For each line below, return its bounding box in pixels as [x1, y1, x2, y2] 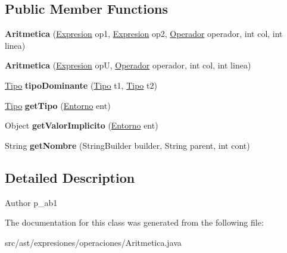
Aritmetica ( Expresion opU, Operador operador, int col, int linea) [5, 59, 251, 71]
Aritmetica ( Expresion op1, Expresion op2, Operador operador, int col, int [5, 27, 283, 40]
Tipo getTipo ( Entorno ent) [5, 99, 111, 111]
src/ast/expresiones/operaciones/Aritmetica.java [5, 236, 182, 248]
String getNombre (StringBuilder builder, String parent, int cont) [5, 139, 250, 151]
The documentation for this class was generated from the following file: [5, 216, 264, 229]
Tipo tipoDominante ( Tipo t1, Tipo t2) [5, 79, 157, 91]
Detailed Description [5, 168, 135, 186]
